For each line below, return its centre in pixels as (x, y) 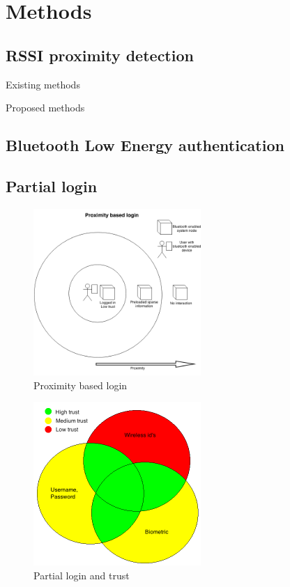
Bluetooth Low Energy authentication (145, 145)
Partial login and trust (82, 575)
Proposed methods (45, 108)
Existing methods (43, 84)
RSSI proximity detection (100, 55)
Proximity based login (81, 385)
